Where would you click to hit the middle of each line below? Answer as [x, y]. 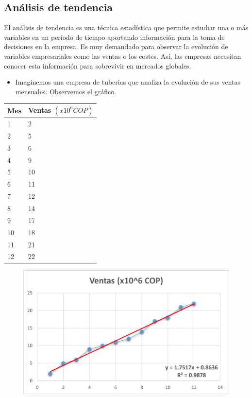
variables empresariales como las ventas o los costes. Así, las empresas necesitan [123, 56]
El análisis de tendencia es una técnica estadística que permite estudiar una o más [126, 27]
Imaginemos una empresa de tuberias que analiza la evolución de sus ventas [128, 82]
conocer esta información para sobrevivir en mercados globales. [98, 65]
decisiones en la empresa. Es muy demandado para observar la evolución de [116, 46]
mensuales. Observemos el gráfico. [66, 91]
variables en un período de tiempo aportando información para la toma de [114, 37]
